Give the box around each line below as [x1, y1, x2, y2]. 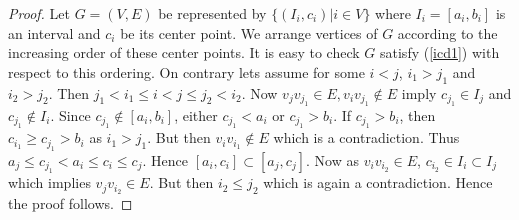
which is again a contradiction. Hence [263, 172, 493, 193]
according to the [397, 22, 498, 43]
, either [174, 104, 218, 125]
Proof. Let [8, 3, 70, 23]
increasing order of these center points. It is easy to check [8, 42, 360, 63]
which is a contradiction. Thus [273, 127, 460, 148]
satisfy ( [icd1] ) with [380, 42, 500, 63]
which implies [8, 172, 91, 193]
